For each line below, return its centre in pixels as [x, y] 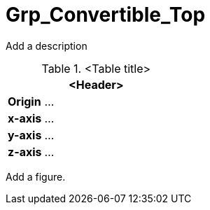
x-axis [25, 118]
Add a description [47, 45]
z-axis [25, 152]
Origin [24, 101]
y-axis [25, 135]
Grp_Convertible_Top [106, 15]
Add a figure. [36, 176]
